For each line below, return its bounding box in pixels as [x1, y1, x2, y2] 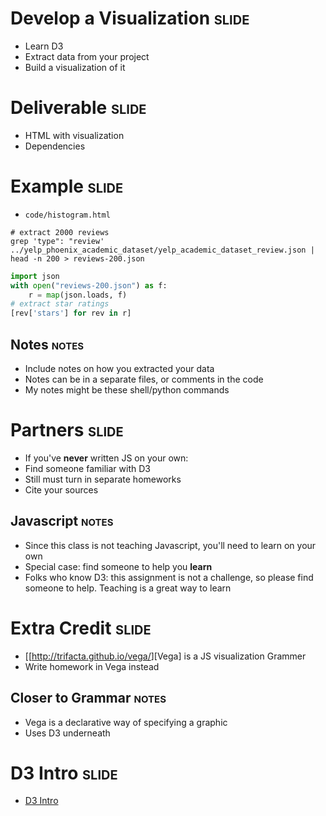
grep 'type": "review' [10, 236, 105, 246]
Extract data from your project [24, 50, 150, 62]
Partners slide [10, 419, 124, 442]
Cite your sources [24, 483, 99, 496]
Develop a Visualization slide [10, 7, 250, 30]
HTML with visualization [24, 129, 125, 141]
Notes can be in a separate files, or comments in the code [24, 373, 264, 385]
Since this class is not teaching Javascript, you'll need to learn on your [24, 539, 317, 551]
